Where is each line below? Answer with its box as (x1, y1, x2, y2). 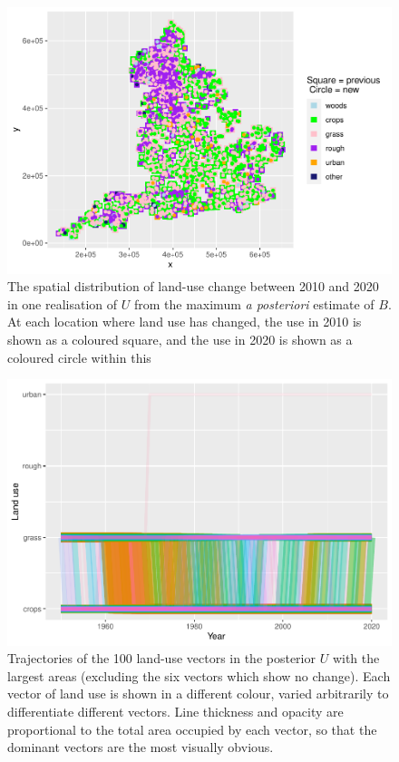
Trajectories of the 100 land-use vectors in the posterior (7, 649, 316, 668)
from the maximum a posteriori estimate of (133, 294, 375, 313)
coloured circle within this (7, 347, 151, 366)
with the (332, 649, 380, 668)
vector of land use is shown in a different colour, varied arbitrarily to (7, 684, 389, 703)
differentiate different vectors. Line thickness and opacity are (7, 702, 344, 720)
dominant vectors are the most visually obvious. (7, 738, 274, 757)
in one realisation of (7, 294, 118, 313)
